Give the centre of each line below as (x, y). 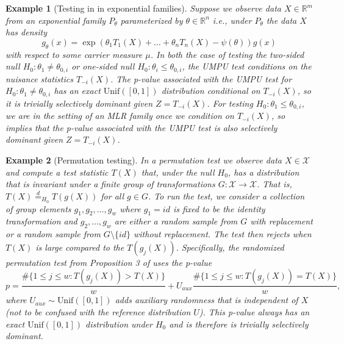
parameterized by (152, 20)
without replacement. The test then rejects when (223, 234)
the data (281, 20)
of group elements (38, 208)
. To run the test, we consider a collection (226, 195)
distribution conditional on (211, 91)
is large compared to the (80, 247)
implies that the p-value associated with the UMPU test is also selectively (142, 127)
